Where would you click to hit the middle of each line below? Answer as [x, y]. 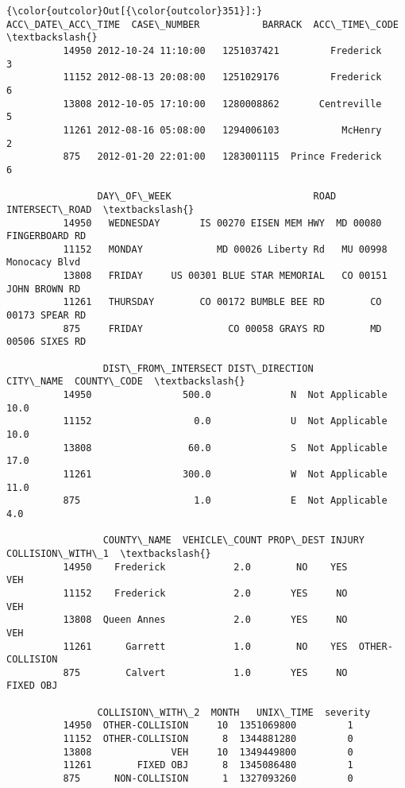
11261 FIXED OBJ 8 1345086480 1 [208, 765]
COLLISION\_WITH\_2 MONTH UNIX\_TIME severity [234, 712]
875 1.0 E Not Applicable [225, 501]
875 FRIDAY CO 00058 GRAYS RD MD [222, 328]
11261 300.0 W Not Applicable [225, 474]
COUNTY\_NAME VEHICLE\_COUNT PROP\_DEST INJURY [234, 541]
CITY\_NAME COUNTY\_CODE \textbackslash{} [126, 382]
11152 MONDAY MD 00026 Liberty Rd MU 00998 [225, 249]
